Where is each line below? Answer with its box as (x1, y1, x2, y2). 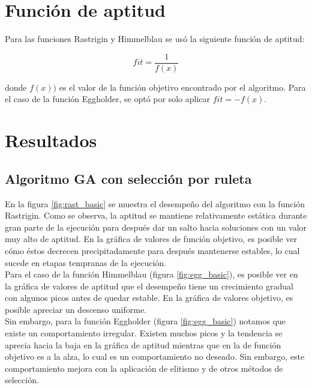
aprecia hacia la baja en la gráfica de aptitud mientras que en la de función (5, 338, 281, 351)
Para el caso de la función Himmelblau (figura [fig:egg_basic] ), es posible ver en (5, 268, 298, 280)
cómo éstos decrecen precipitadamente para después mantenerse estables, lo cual (5, 244, 300, 256)
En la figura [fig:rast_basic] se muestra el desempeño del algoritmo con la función (5, 197, 305, 210)
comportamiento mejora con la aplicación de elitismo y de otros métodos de (5, 362, 283, 374)
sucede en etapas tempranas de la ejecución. (5, 256, 166, 268)
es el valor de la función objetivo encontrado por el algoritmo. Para (59, 80, 306, 93)
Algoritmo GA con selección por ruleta (5, 169, 252, 187)
